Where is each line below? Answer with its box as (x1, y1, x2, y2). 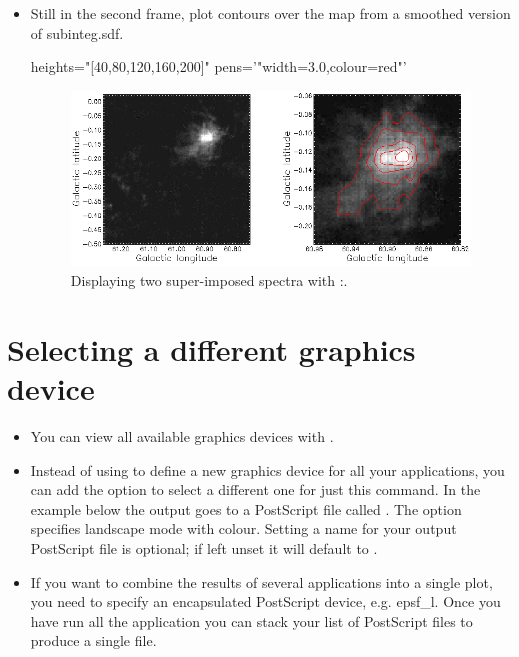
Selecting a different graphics (7, 328, 416, 369)
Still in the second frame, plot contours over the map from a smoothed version (30, 3, 511, 23)
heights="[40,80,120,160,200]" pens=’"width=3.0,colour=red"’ (30, 56, 407, 77)
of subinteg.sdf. (30, 22, 124, 43)
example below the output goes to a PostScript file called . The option (30, 498, 462, 519)
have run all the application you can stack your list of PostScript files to (30, 610, 473, 631)
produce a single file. (30, 630, 157, 651)
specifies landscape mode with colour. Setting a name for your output (30, 518, 457, 539)
